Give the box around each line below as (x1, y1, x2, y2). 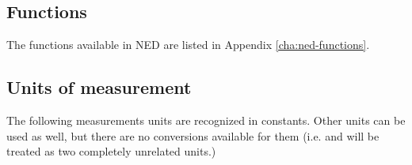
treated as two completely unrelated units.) (6, 143, 216, 159)
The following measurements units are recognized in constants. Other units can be (6, 112, 406, 128)
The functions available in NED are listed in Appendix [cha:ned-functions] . (6, 36, 370, 53)
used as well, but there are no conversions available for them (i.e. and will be (6, 127, 380, 144)
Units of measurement (6, 75, 192, 99)
